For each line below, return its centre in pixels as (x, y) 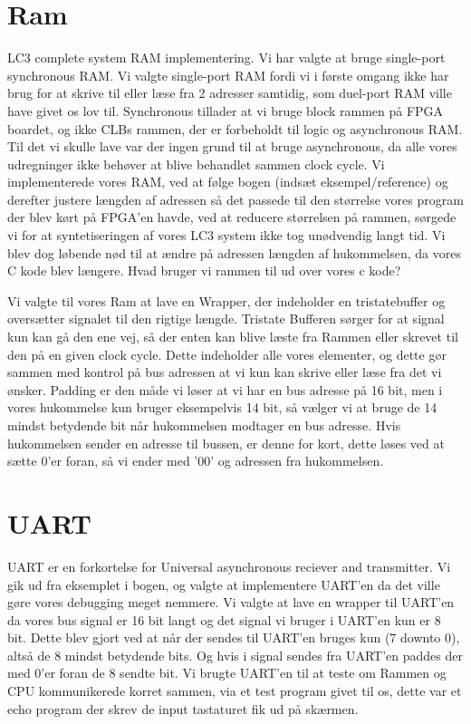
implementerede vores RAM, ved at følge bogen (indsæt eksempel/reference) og (228, 182)
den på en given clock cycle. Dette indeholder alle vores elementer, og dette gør (227, 354)
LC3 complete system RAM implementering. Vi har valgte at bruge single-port (226, 58)
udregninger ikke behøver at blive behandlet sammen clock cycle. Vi (196, 164)
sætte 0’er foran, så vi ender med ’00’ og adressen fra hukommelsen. (196, 461)
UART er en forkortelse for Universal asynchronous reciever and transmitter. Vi (229, 566)
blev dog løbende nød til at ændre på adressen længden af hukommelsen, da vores (234, 252)
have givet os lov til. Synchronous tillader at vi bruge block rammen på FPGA (226, 110)
